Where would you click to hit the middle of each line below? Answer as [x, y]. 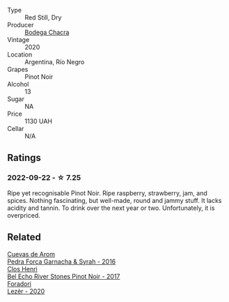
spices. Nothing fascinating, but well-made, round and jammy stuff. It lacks [114, 200]
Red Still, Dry [43, 17]
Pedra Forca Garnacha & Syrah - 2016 [62, 262]
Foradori [19, 284]
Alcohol [18, 84]
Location [20, 54]
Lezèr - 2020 [26, 291]
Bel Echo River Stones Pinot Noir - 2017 [64, 276]
